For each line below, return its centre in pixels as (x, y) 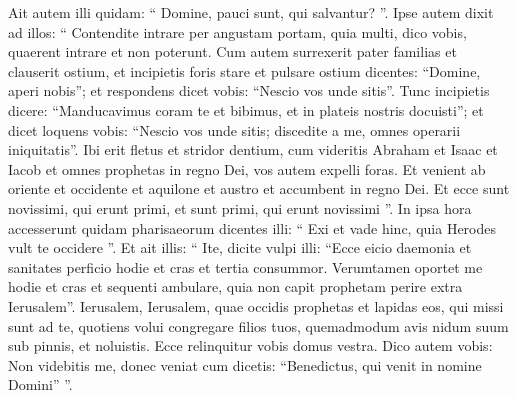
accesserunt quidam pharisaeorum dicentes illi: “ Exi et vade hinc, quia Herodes (252, 227)
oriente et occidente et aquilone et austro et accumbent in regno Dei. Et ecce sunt (259, 188)
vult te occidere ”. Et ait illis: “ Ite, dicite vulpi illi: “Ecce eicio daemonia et (240, 247)
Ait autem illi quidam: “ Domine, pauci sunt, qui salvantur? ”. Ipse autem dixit (251, 12)
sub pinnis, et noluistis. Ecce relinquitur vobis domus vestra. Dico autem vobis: (250, 345)
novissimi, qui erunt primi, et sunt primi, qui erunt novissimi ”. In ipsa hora (240, 207)
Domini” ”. (40, 384)
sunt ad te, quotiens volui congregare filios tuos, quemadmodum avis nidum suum (258, 325)
